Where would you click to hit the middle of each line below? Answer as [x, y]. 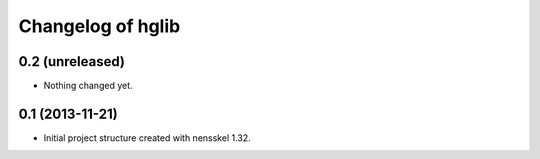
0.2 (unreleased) [71, 61]
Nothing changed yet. [88, 86]
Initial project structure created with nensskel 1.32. [147, 137]
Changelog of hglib [99, 26]
